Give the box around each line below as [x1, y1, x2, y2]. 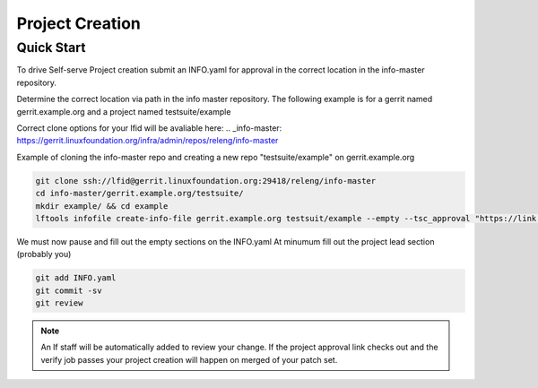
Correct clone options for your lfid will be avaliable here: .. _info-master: [16, 122, 282, 134]
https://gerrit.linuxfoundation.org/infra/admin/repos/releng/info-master [16, 135, 279, 146]
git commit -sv [35, 285, 102, 296]
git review [35, 298, 83, 308]
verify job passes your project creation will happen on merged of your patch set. [40, 354, 338, 365]
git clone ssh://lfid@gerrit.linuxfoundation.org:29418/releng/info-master [35, 176, 377, 185]
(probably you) [16, 249, 72, 260]
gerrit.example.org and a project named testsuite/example [16, 106, 231, 116]
